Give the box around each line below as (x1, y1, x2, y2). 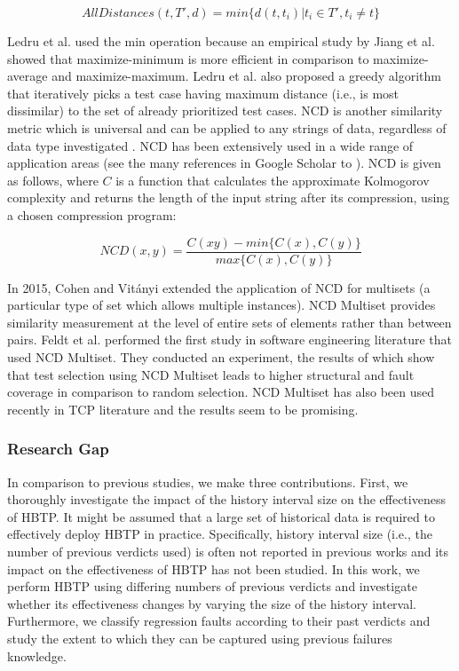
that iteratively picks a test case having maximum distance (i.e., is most (7, 83, 400, 102)
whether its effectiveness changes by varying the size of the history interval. (7, 594, 417, 612)
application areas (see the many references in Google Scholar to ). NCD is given (7, 154, 441, 172)
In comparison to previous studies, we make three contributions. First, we (7, 472, 408, 491)
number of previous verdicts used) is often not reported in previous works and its (7, 541, 449, 560)
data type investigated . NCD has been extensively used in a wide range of (7, 136, 414, 154)
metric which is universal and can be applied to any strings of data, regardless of (7, 118, 447, 137)
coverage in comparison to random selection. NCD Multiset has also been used (7, 383, 435, 401)
